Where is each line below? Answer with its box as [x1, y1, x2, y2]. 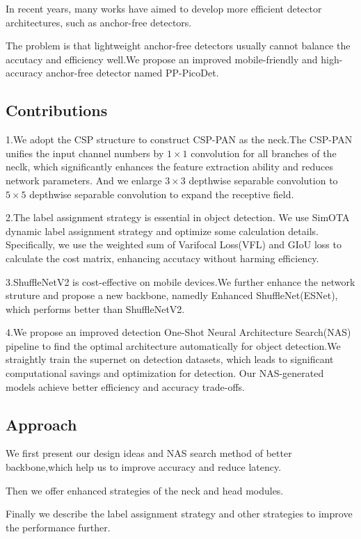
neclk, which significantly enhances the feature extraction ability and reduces [6, 159, 333, 174]
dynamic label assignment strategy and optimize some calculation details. [6, 223, 319, 238]
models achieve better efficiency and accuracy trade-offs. [6, 379, 245, 394]
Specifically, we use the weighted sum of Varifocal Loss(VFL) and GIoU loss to [6, 237, 342, 252]
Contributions [6, 99, 108, 121]
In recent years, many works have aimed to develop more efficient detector [6, 1, 322, 15]
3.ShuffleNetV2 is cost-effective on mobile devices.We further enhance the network [6, 274, 355, 289]
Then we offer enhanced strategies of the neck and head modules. [6, 483, 284, 497]
